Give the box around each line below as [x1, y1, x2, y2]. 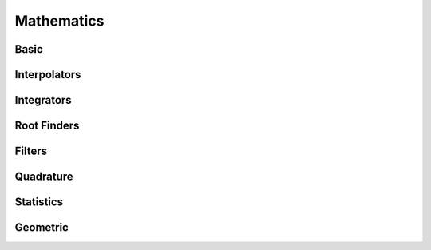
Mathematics [14, 12, 105, 30]
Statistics [14, 196, 64, 209]
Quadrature [14, 170, 73, 184]
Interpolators [14, 68, 81, 81]
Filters [14, 145, 48, 158]
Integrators [14, 93, 72, 107]
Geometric [14, 220, 69, 235]
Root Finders [14, 119, 80, 133]
